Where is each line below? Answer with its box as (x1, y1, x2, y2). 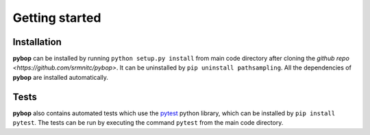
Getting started (12, 10, 101, 25)
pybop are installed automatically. (12, 73, 109, 81)
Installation (12, 36, 62, 48)
